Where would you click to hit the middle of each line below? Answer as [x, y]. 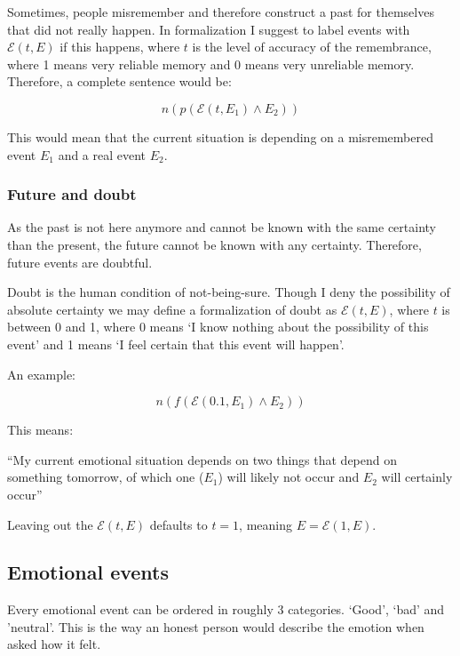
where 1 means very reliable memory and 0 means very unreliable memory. [211, 64]
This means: [40, 430]
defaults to [178, 524]
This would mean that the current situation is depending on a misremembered [220, 136]
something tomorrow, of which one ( [106, 477]
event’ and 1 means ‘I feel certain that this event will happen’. [176, 344]
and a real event [102, 154]
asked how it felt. [54, 644]
